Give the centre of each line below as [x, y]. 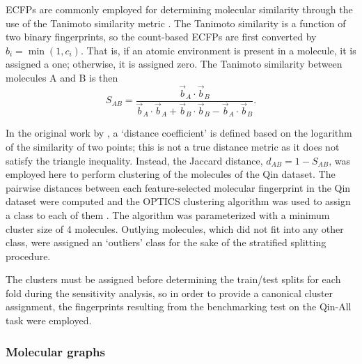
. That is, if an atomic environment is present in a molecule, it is [218, 50]
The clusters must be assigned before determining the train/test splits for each [173, 279]
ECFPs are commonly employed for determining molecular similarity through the [179, 9]
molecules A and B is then [62, 77]
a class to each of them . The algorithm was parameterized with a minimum [168, 214]
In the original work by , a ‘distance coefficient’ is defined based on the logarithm [179, 133]
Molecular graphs [55, 351]
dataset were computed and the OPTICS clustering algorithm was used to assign [178, 201]
